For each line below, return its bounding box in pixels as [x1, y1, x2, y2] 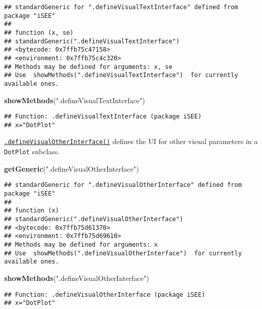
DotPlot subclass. [4, 146, 60, 157]
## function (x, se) [4, 29, 74, 36]
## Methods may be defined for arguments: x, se [4, 63, 173, 70]
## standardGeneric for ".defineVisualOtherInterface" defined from [4, 181, 242, 189]
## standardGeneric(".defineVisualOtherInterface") [4, 216, 183, 223]
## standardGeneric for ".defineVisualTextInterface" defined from [4, 4, 239, 11]
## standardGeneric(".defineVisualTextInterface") [4, 37, 180, 45]
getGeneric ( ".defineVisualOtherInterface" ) [4, 163, 139, 174]
